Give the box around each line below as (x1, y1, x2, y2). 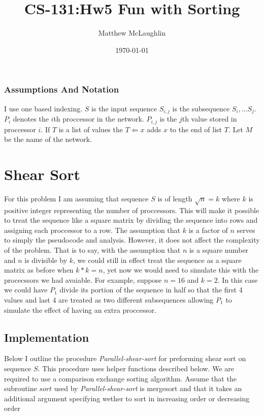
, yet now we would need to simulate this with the (103, 264, 259, 275)
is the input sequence (91, 103, 157, 113)
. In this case (217, 274, 258, 285)
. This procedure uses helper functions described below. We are (38, 363, 234, 373)
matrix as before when (4, 264, 74, 275)
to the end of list (170, 124, 222, 134)
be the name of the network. (4, 134, 92, 144)
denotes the (13, 113, 49, 124)
